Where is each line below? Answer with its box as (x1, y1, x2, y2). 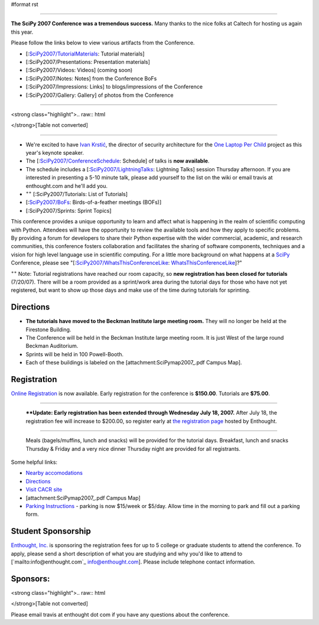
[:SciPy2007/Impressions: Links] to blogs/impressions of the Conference (25, 83, 203, 90)
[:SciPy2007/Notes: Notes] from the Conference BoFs (25, 74, 157, 82)
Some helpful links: (11, 458, 58, 466)
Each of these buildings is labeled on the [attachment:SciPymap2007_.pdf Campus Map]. (25, 359, 242, 366)
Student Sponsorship (11, 526, 91, 536)
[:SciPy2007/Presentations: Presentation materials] (25, 58, 151, 65)
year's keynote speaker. (25, 149, 84, 157)
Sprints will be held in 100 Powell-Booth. (25, 350, 124, 357)
